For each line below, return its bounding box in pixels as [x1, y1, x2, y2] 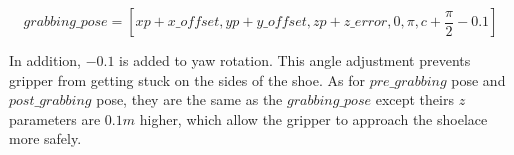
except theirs [375, 89, 454, 110]
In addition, [9, 50, 81, 70]
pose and [451, 69, 506, 90]
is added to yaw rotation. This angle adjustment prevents [119, 50, 471, 70]
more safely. [9, 128, 82, 149]
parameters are [9, 108, 101, 129]
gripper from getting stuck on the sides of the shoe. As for [9, 69, 365, 90]
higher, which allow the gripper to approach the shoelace [139, 108, 488, 129]
